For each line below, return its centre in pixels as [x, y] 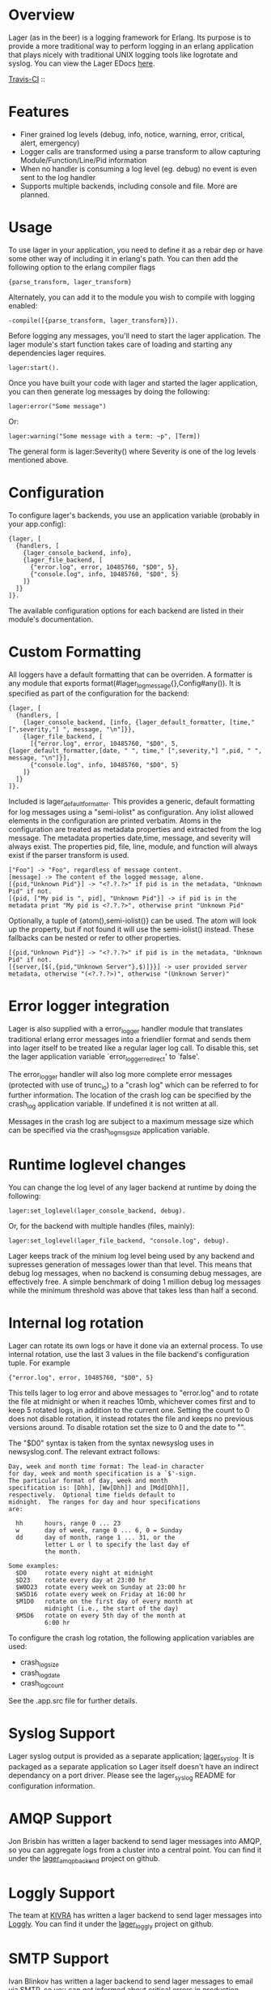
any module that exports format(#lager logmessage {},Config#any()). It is [125, 684]
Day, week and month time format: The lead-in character [106, 1467]
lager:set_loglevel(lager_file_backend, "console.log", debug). [119, 1241]
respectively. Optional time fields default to [92, 1495]
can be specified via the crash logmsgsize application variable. [109, 1131]
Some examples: [34, 1566]
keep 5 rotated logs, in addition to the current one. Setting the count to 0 [129, 1410]
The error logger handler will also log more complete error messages [121, 1075]
